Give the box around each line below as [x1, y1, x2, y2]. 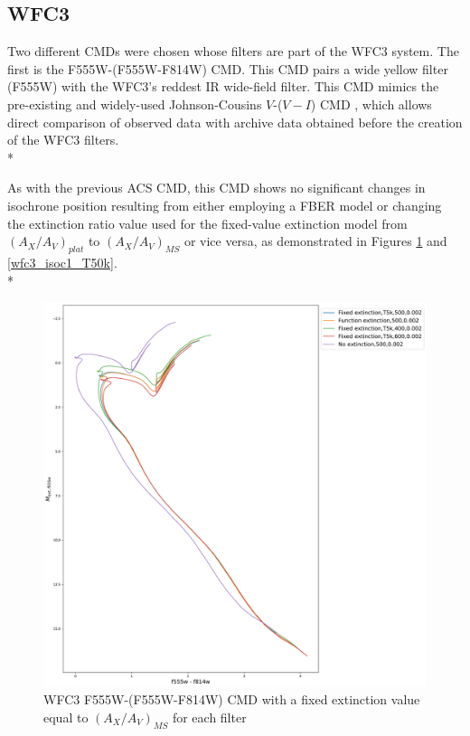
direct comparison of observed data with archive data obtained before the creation [7, 112, 463, 131]
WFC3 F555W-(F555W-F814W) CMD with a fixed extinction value [43, 690, 420, 709]
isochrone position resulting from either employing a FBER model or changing [7, 195, 442, 214]
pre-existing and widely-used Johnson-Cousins [7, 94, 262, 113]
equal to [43, 707, 89, 726]
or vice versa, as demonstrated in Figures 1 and [183, 231, 447, 250]
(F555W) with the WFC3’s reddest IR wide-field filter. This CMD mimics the [7, 77, 439, 96]
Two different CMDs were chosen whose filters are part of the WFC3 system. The [7, 42, 459, 61]
